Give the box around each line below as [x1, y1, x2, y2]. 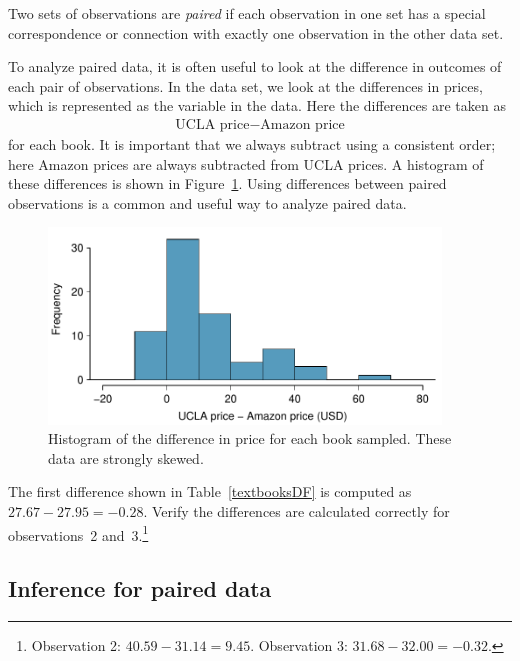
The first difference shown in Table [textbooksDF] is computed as [8, 481, 412, 502]
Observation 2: [31, 634, 121, 655]
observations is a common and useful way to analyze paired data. [8, 192, 407, 213]
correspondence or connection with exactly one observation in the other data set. [8, 22, 504, 43]
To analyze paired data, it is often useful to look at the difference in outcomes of [8, 56, 502, 77]
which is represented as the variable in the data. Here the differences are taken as [8, 95, 506, 116]
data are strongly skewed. [48, 447, 204, 468]
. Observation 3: [250, 634, 348, 655]
